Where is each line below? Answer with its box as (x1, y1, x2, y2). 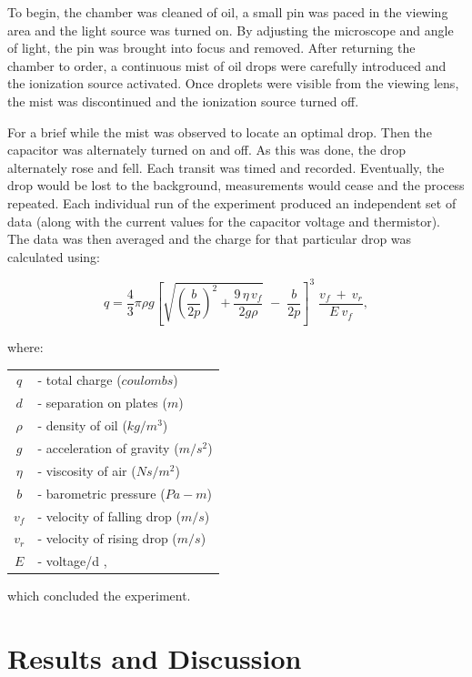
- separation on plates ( (37, 393, 167, 412)
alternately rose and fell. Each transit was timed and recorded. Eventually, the (7, 157, 445, 177)
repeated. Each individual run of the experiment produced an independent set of (7, 193, 457, 212)
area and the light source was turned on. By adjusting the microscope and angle (7, 20, 454, 39)
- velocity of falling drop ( (37, 506, 181, 525)
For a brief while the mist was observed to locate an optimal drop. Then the (7, 122, 432, 141)
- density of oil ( (37, 416, 127, 435)
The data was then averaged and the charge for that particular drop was (7, 229, 412, 248)
